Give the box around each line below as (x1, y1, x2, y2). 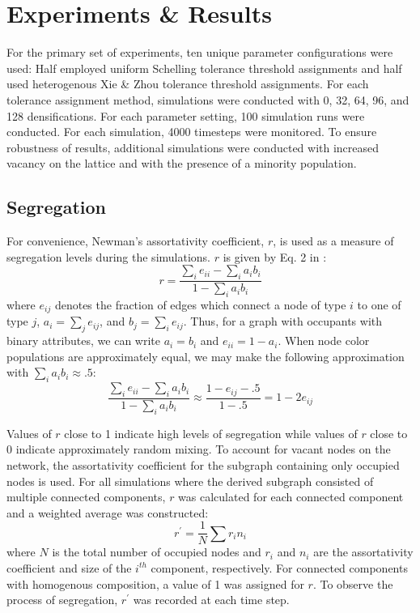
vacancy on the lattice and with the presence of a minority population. (6, 155, 357, 172)
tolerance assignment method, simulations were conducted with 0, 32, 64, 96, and (6, 91, 409, 108)
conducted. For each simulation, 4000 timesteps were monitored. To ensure (6, 123, 377, 140)
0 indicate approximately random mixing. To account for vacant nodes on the (6, 441, 391, 458)
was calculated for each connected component (178, 488, 404, 505)
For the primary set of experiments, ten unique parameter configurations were (6, 44, 393, 61)
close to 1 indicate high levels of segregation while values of (64, 424, 358, 441)
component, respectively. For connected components (151, 559, 408, 576)
